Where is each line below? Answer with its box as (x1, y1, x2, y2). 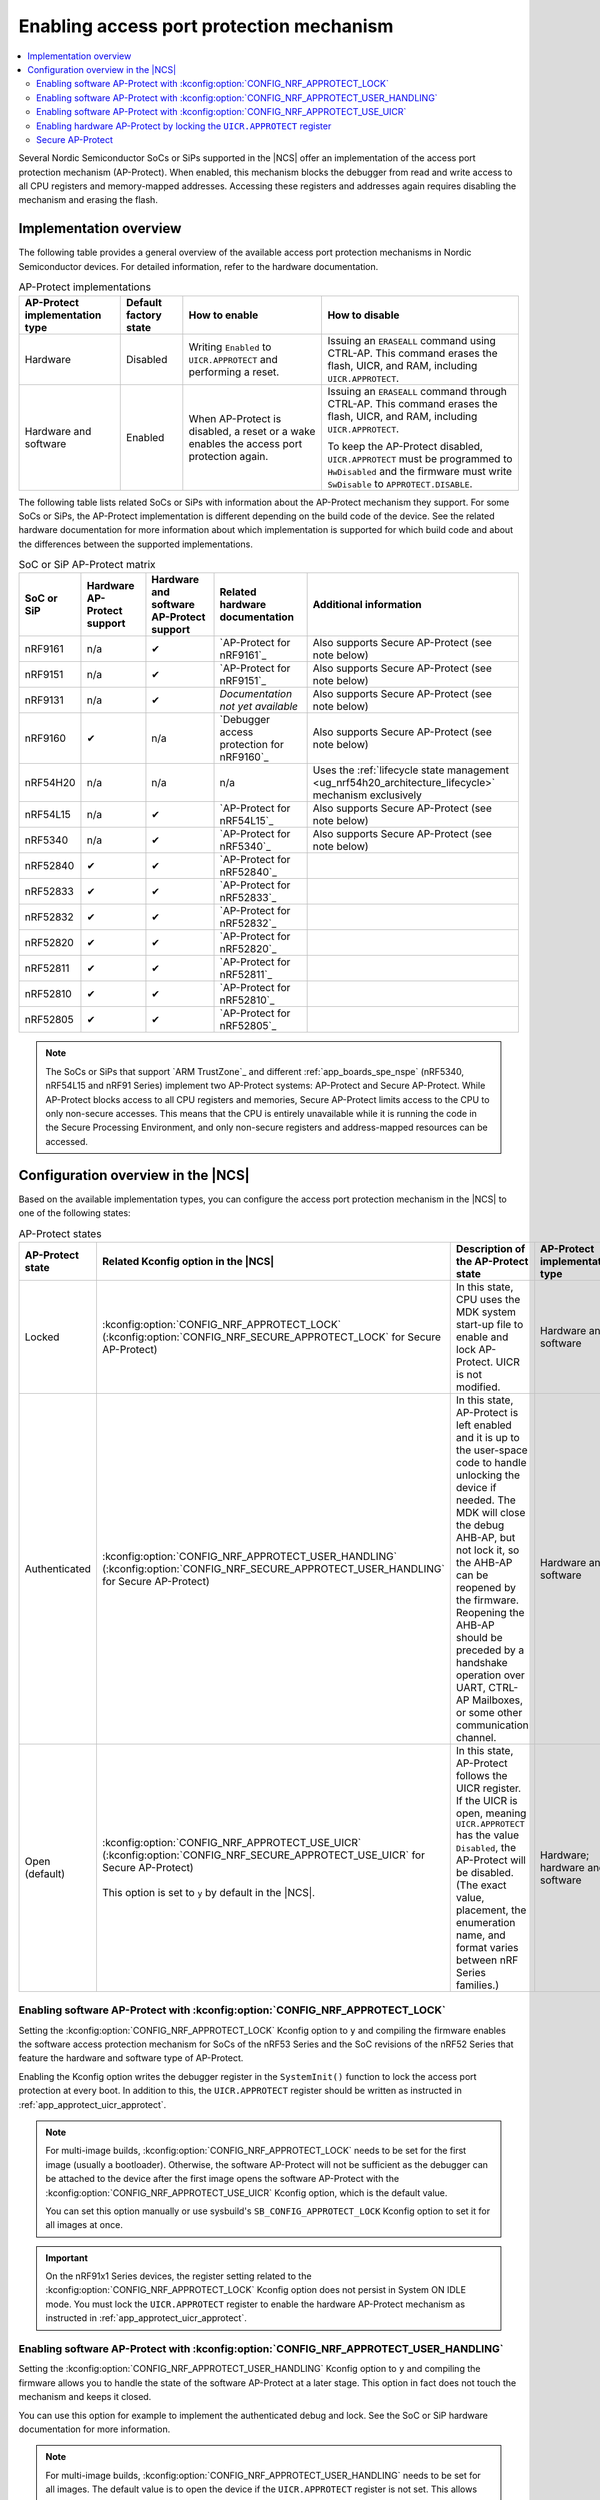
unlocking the (455, 1468, 520, 1482)
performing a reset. (188, 365, 280, 379)
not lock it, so (455, 1543, 520, 1557)
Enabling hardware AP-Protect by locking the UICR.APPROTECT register (36, 120, 332, 132)
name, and (455, 1928, 506, 1942)
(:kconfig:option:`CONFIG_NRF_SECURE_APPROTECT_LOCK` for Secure (101, 1330, 442, 1344)
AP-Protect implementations (18, 280, 152, 294)
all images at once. (45, 2219, 124, 2231)
